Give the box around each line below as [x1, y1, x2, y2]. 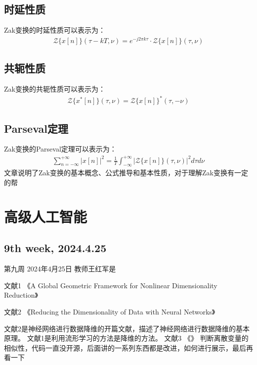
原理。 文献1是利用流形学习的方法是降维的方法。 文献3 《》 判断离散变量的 [4, 333, 249, 343]
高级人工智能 [4, 206, 87, 226]
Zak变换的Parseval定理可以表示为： [4, 144, 117, 154]
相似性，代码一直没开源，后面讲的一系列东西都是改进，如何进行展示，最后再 [4, 342, 253, 353]
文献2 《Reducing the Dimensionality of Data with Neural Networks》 [4, 306, 215, 316]
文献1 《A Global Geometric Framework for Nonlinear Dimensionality [4, 280, 217, 290]
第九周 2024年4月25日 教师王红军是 [4, 263, 116, 274]
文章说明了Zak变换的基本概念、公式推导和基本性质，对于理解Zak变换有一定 [4, 167, 248, 178]
